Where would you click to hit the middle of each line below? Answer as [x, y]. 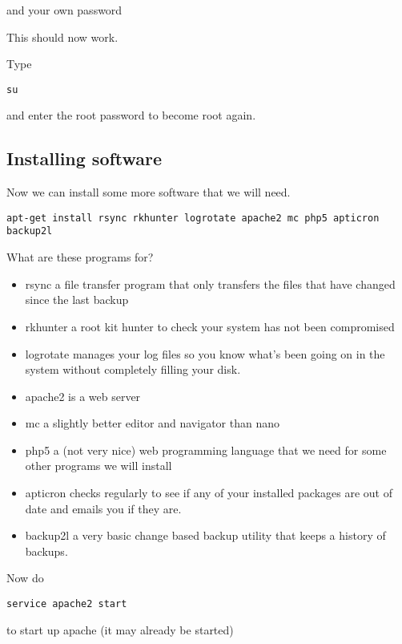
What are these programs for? [80, 257]
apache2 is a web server [83, 396]
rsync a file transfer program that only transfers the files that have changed [210, 284]
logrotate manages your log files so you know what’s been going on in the [205, 353]
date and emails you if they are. [103, 508]
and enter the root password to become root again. [131, 115]
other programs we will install [98, 466]
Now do [25, 578]
